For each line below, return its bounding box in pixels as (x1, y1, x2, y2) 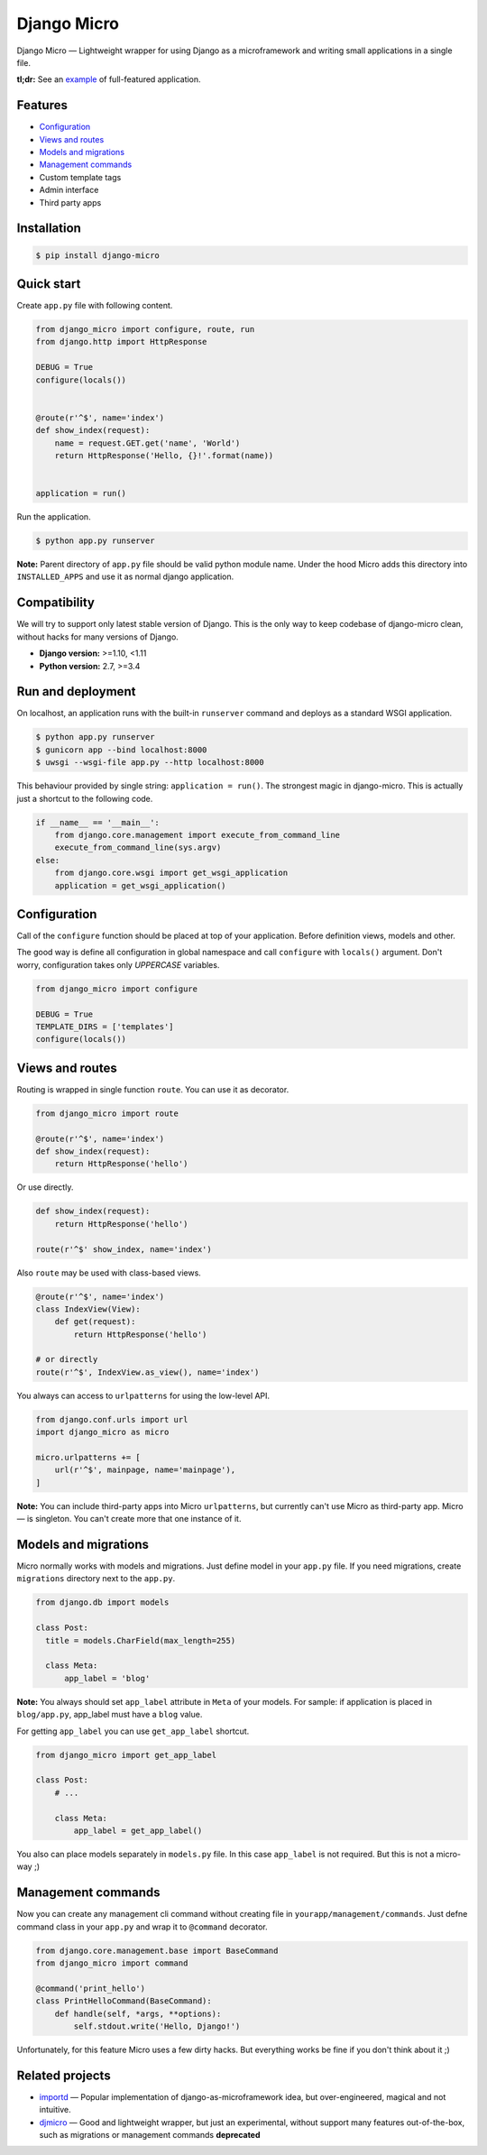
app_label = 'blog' (64, 1673, 151, 1683)
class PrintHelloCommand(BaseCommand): (35, 1996, 212, 2006)
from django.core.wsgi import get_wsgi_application (54, 868, 289, 879)
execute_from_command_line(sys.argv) (54, 843, 222, 852)
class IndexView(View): (35, 1303, 142, 1314)
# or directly (35, 1354, 98, 1365)
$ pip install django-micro (35, 250, 160, 261)
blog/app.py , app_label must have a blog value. (16, 1709, 203, 1720)
